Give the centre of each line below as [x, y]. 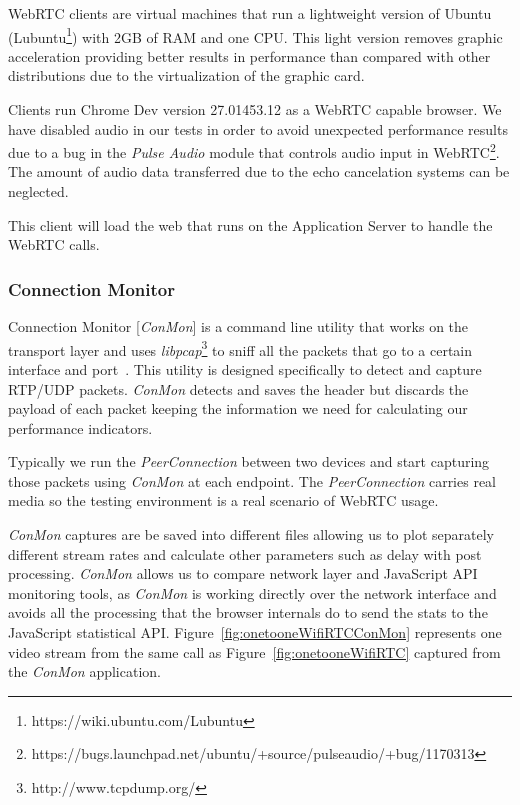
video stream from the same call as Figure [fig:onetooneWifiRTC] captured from [254, 651]
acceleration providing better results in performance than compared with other [249, 55]
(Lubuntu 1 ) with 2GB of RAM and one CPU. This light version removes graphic [255, 35]
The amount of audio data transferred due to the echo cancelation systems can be [259, 171]
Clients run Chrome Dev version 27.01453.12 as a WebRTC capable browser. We [255, 109]
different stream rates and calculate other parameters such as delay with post [245, 553]
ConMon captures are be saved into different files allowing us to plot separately [251, 534]
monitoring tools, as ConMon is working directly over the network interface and [252, 592]
